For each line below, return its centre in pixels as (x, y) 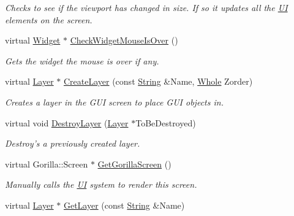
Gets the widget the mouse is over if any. (82, 60)
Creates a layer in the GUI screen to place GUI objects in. (114, 102)
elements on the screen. (49, 19)
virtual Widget (33, 40)
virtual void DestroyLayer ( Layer (67, 122)
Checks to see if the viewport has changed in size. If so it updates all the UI (146, 7)
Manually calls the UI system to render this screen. (101, 184)
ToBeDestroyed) (166, 122)
